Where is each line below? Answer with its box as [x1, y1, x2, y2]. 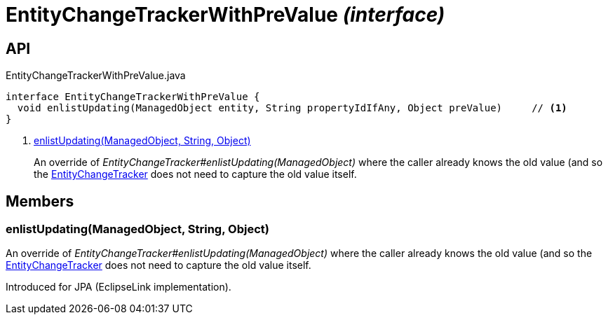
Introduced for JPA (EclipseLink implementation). [6, 281, 231, 293]
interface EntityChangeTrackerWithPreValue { [6, 91, 260, 103]
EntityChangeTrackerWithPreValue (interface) [6, 3, 445, 27]
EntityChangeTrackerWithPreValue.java [6, 69, 186, 82]
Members [6, 192, 74, 210]
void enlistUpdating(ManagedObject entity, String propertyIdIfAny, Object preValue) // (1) [17, 102, 567, 114]
